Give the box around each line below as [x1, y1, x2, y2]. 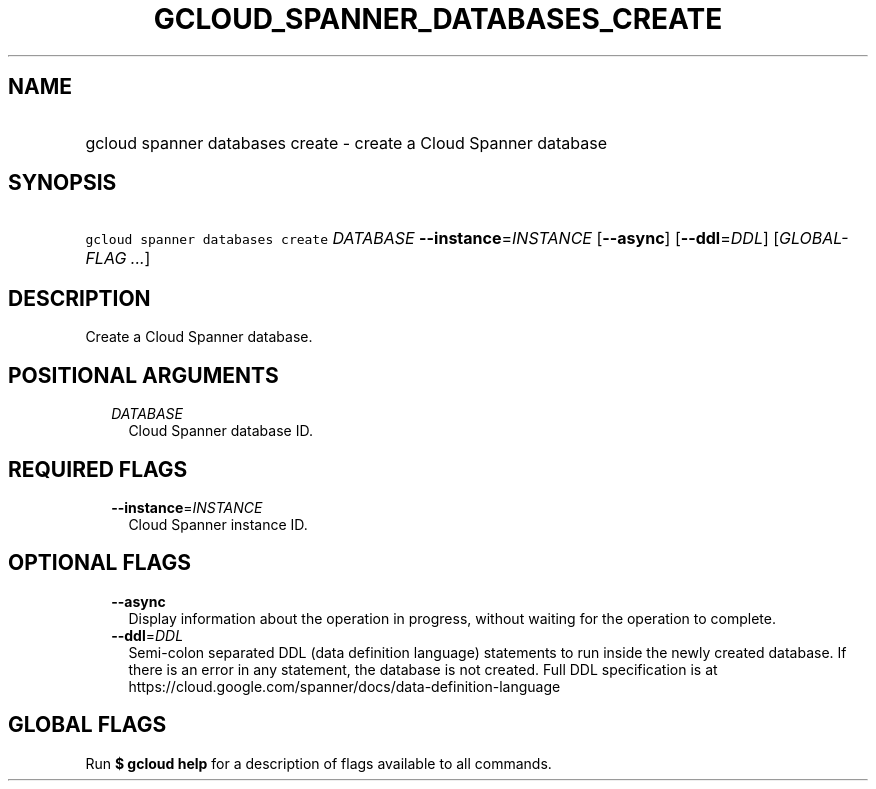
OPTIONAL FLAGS [8, 550, 191, 576]
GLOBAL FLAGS [8, 712, 167, 738]
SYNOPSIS [8, 170, 117, 196]
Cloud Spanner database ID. [128, 422, 313, 440]
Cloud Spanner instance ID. [128, 515, 308, 533]
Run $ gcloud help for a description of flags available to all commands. [85, 754, 552, 772]
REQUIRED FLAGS [8, 456, 188, 482]
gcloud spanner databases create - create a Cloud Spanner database [85, 132, 607, 153]
